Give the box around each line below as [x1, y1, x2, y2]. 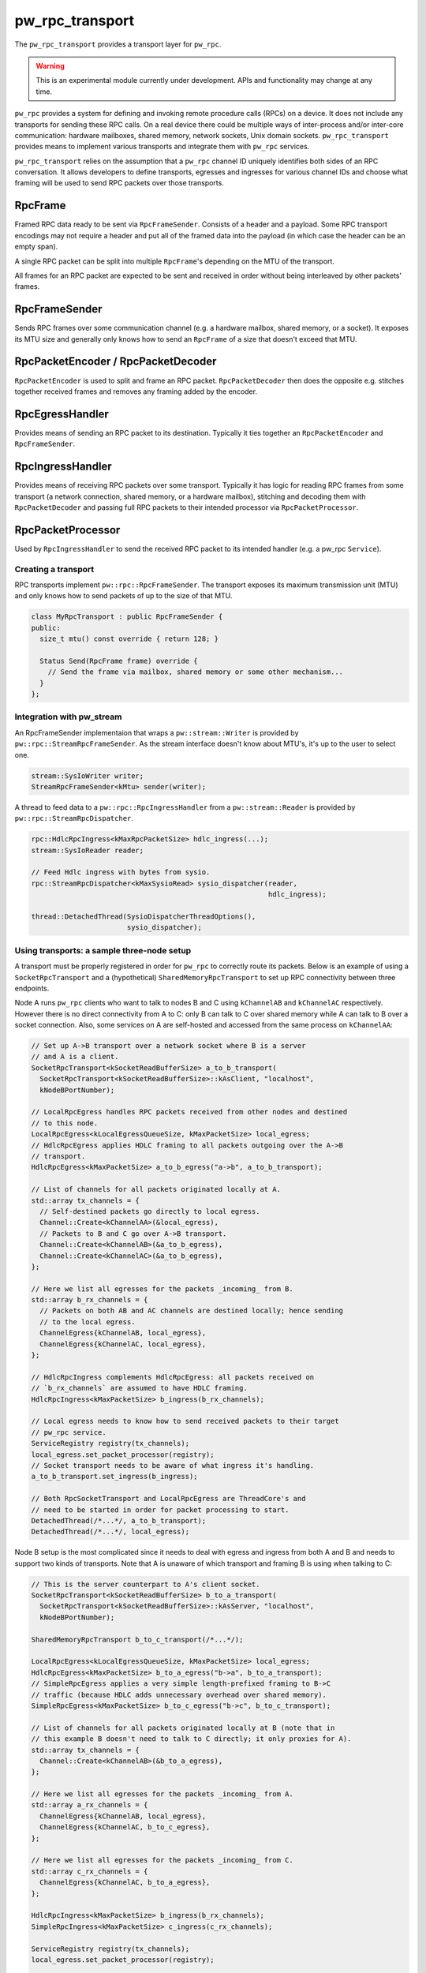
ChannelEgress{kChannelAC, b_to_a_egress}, [39, 1878, 211, 1887]
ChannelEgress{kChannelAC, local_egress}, [39, 1339, 207, 1349]
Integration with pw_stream [14, 711, 122, 722]
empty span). [14, 241, 58, 252]
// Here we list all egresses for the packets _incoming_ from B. [31, 1284, 293, 1293]
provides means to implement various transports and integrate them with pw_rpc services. [14, 142, 310, 152]
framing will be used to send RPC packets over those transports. [14, 178, 224, 188]
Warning [35, 61, 65, 70]
